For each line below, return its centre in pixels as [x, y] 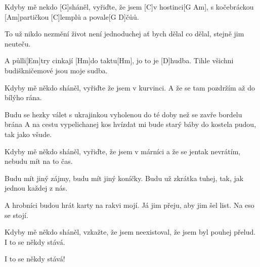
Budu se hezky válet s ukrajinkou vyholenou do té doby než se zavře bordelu [123, 114]
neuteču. [18, 43]
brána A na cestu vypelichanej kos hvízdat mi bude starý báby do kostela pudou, [131, 124]
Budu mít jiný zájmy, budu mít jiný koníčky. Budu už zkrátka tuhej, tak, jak [124, 178]
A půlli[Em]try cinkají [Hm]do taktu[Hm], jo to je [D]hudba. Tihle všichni [119, 60]
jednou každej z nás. [36, 188]
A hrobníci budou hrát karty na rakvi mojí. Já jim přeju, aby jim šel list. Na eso [129, 205]
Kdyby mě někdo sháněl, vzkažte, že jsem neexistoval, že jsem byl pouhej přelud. [130, 232]
